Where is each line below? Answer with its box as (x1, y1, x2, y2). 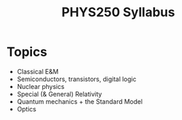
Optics (16, 104, 37, 113)
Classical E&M (16, 67, 59, 76)
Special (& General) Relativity (16, 90, 102, 98)
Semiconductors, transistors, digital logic (16, 75, 137, 83)
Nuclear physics (16, 82, 65, 90)
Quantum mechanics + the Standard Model (16, 97, 143, 106)
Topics (6, 44, 47, 60)
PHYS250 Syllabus (62, 4, 175, 20)
